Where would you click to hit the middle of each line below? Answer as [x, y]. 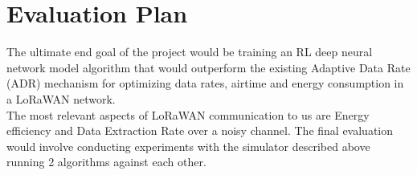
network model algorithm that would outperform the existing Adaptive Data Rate [208, 67]
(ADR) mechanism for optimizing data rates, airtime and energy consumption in [205, 83]
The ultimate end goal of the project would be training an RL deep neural [190, 52]
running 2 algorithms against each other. [106, 162]
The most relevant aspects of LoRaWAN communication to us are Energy [188, 114]
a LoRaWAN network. [61, 98]
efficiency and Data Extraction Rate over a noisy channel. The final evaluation [200, 130]
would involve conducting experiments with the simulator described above [188, 146]
